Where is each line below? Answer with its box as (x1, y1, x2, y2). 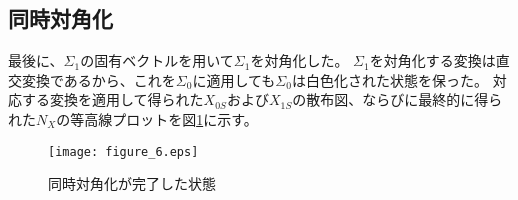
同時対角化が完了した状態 (48, 173, 216, 194)
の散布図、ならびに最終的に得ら (292, 89, 503, 110)
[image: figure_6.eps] (48, 144, 199, 159)
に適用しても (192, 69, 276, 90)
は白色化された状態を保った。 (291, 69, 488, 90)
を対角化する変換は (369, 50, 496, 71)
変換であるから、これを (21, 69, 176, 90)
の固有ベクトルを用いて (80, 50, 234, 71)
